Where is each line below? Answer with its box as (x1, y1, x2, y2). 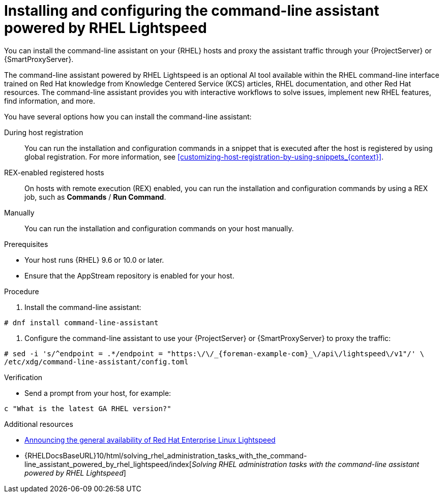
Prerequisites (4, 239, 48, 248)
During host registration (4, 128, 83, 137)
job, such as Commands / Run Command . (24, 192, 166, 201)
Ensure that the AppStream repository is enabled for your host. (24, 271, 234, 280)
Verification (4, 372, 43, 382)
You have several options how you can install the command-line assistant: (4, 112, 252, 121)
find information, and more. (4, 96, 95, 105)
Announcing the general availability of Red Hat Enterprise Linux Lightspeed (24, 435, 276, 444)
